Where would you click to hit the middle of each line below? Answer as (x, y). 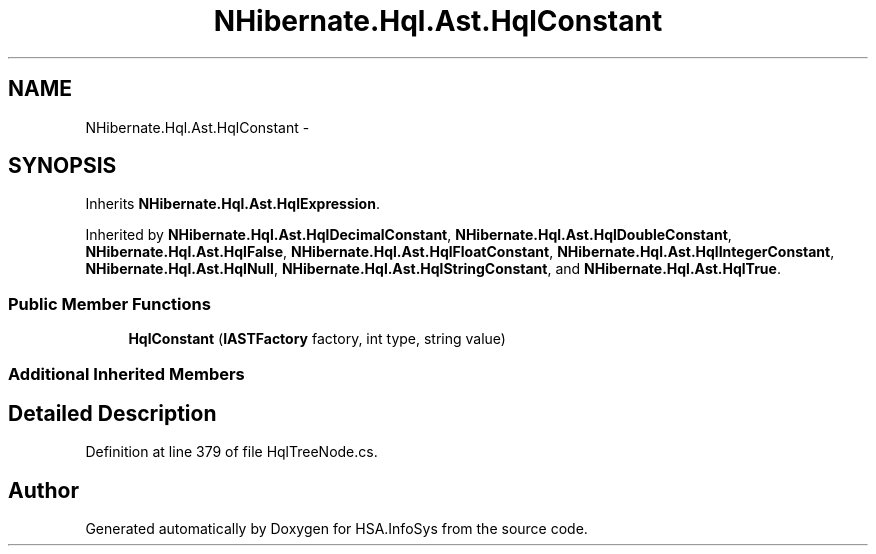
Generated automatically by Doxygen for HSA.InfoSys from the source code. (336, 529)
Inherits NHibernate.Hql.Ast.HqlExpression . (232, 204)
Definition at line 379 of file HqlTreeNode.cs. (231, 452)
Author (43, 490)
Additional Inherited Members (126, 373)
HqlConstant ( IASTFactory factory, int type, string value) (317, 339)
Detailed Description (112, 413)
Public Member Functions (109, 303)
